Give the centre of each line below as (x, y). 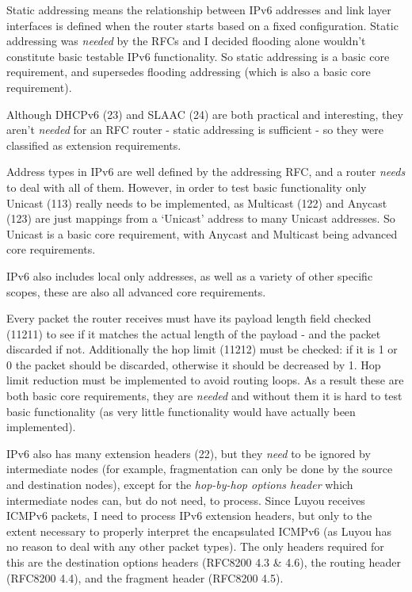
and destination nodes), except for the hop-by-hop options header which (180, 485)
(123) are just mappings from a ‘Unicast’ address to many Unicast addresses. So (201, 218)
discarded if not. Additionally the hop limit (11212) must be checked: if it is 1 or (202, 349)
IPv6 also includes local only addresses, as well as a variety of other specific (190, 275)
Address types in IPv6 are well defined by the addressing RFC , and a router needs (206, 172)
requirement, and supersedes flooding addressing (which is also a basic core (189, 72)
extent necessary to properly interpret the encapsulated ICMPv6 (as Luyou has (199, 531)
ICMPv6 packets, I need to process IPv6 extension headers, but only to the (189, 516)
